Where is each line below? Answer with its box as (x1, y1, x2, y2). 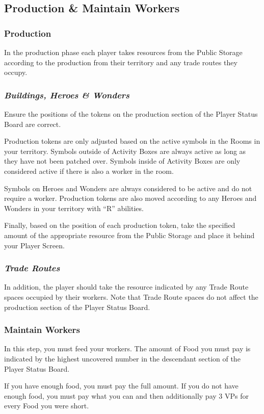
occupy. (4, 67, 28, 77)
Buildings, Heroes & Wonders (4, 88, 130, 101)
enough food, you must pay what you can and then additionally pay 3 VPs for (4, 390, 249, 401)
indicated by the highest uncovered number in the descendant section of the (4, 353, 241, 364)
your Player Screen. (4, 240, 65, 250)
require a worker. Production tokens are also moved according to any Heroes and (4, 193, 257, 203)
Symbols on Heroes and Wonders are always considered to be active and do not (4, 183, 252, 193)
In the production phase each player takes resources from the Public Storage (4, 47, 243, 57)
